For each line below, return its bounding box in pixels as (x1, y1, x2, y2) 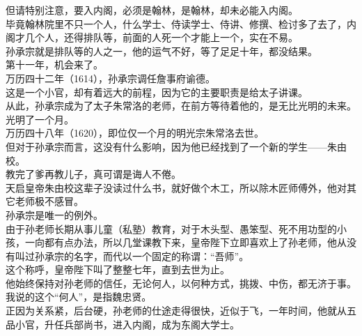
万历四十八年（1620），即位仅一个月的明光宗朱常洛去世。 (6, 125, 264, 140)
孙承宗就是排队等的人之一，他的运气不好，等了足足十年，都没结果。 (6, 43, 317, 58)
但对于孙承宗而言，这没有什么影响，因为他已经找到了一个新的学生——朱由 (6, 139, 347, 153)
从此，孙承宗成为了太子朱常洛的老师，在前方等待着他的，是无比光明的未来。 (6, 98, 356, 113)
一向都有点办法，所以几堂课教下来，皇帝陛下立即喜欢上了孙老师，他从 (24, 235, 347, 250)
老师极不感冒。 (15, 194, 84, 208)
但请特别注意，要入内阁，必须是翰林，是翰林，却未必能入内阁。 (6, 3, 298, 17)
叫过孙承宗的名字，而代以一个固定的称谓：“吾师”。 (15, 248, 249, 263)
